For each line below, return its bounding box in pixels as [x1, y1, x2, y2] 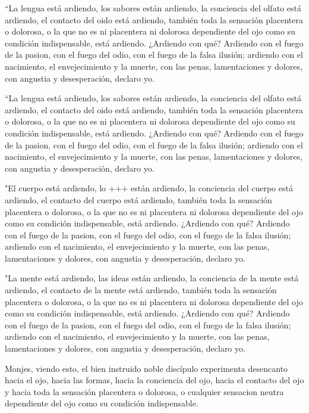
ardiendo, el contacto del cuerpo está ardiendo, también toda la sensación [5, 193, 272, 206]
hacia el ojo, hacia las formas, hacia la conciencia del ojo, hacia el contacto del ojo [5, 374, 304, 386]
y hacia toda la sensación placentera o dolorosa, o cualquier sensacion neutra [5, 385, 284, 398]
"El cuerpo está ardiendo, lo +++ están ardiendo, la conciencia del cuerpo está [5, 182, 293, 194]
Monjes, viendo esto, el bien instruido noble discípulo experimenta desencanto [5, 362, 288, 374]
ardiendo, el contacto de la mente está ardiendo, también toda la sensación [5, 284, 277, 296]
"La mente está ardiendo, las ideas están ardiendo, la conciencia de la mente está [5, 272, 299, 284]
